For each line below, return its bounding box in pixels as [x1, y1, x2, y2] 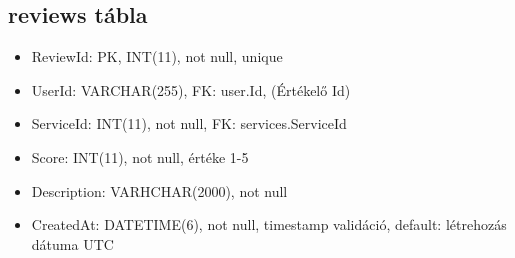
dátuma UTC [31, 233, 114, 254]
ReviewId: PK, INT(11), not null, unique [31, 46, 283, 67]
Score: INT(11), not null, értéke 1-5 [31, 146, 249, 167]
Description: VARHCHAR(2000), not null [31, 180, 288, 201]
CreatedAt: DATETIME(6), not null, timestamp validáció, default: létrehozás [31, 214, 507, 235]
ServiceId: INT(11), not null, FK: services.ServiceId [31, 113, 347, 134]
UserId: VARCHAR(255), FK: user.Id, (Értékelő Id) [31, 79, 351, 100]
